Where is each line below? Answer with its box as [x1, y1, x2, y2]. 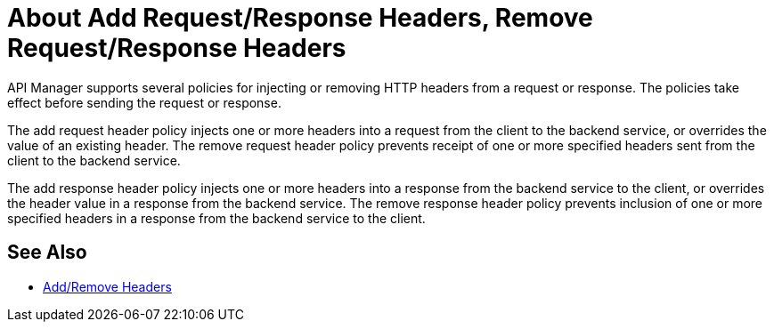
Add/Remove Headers [43, 278, 172, 294]
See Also [7, 241, 87, 264]
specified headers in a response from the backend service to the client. [7, 210, 426, 226]
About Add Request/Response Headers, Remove [7, 3, 593, 33]
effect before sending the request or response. [7, 94, 281, 110]
